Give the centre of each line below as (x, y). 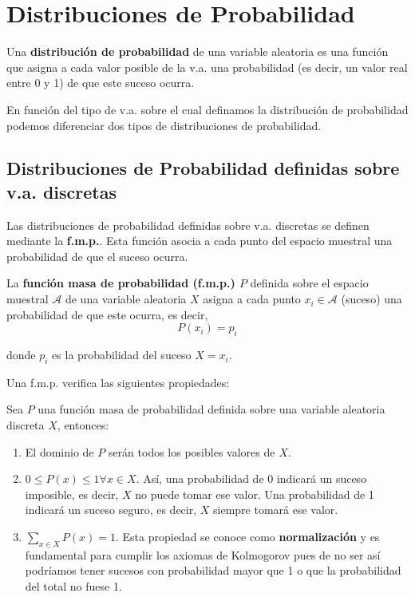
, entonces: (83, 425)
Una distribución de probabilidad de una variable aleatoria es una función (198, 51)
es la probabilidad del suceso (122, 355)
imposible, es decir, (72, 494)
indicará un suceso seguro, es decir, (111, 510)
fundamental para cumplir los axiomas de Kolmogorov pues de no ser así (203, 554)
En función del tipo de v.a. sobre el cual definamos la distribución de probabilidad (207, 109)
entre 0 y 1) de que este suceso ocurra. (101, 83)
